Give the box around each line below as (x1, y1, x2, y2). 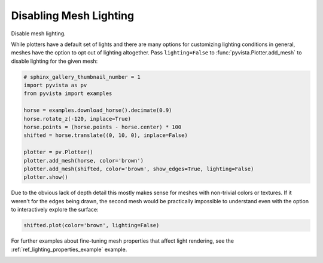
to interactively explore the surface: (11, 206, 99, 213)
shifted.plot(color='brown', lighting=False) (23, 222, 160, 229)
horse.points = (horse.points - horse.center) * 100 (23, 124, 182, 131)
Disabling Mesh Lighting (11, 9, 135, 22)
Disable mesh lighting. (11, 30, 66, 37)
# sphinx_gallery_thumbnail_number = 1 (23, 74, 141, 80)
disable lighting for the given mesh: (11, 57, 98, 65)
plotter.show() (23, 174, 68, 181)
